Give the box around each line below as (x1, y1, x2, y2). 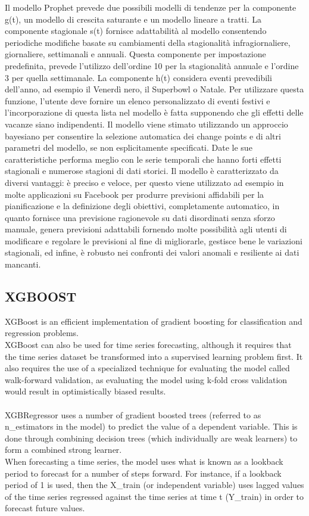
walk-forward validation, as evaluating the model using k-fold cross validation (5, 373, 288, 386)
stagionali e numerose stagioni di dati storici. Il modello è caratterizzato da (5, 164, 279, 177)
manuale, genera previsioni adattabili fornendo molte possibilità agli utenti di (5, 223, 287, 235)
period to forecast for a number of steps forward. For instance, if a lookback (5, 467, 282, 479)
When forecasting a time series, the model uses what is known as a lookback (5, 455, 283, 467)
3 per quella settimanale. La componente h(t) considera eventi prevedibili (5, 71, 272, 83)
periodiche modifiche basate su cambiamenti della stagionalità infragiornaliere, (5, 36, 291, 48)
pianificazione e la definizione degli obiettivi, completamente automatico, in (5, 200, 280, 212)
